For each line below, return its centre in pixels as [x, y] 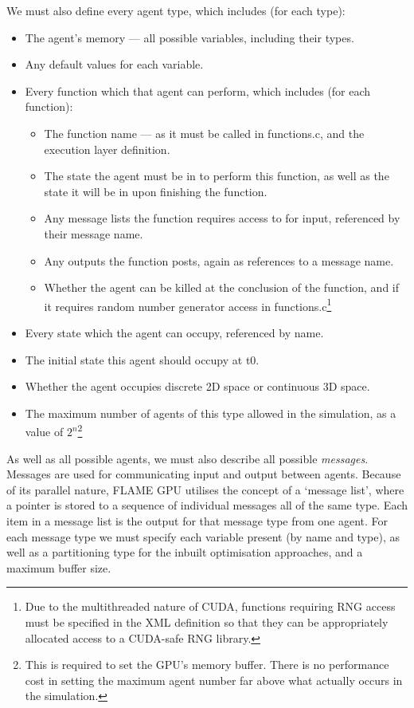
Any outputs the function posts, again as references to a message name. [219, 260]
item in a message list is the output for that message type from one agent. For [197, 520]
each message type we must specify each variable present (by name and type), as [203, 536]
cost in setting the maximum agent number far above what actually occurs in [214, 680]
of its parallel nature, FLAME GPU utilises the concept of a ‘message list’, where [205, 489]
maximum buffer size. [59, 567]
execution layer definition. [107, 149]
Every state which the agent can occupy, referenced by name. [174, 332]
